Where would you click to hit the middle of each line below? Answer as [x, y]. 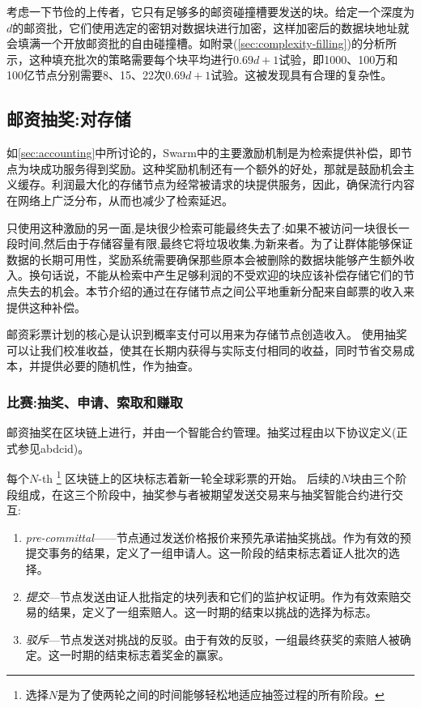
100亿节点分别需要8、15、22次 [86, 75]
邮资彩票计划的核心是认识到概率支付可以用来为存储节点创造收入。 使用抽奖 [207, 334]
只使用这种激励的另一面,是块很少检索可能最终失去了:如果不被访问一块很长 [202, 227]
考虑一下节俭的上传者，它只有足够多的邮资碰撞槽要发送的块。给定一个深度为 [210, 11]
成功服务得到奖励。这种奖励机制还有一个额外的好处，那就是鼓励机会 [221, 168]
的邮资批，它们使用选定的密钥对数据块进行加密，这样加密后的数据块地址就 [211, 27]
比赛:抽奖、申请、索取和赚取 [95, 401]
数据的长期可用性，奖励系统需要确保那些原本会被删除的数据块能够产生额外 [205, 259]
